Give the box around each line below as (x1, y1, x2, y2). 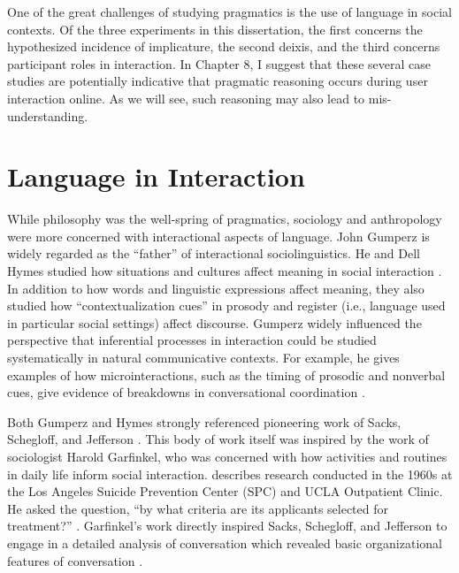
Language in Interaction (7, 158, 305, 195)
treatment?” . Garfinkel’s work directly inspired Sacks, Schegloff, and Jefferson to (7, 516, 448, 535)
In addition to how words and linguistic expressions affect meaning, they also (7, 279, 425, 297)
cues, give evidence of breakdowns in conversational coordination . (7, 383, 365, 401)
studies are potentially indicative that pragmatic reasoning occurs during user (7, 72, 428, 90)
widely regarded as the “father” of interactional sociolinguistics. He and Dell (7, 244, 420, 263)
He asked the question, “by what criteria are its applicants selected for (7, 499, 389, 517)
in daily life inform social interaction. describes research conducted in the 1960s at (7, 464, 453, 483)
